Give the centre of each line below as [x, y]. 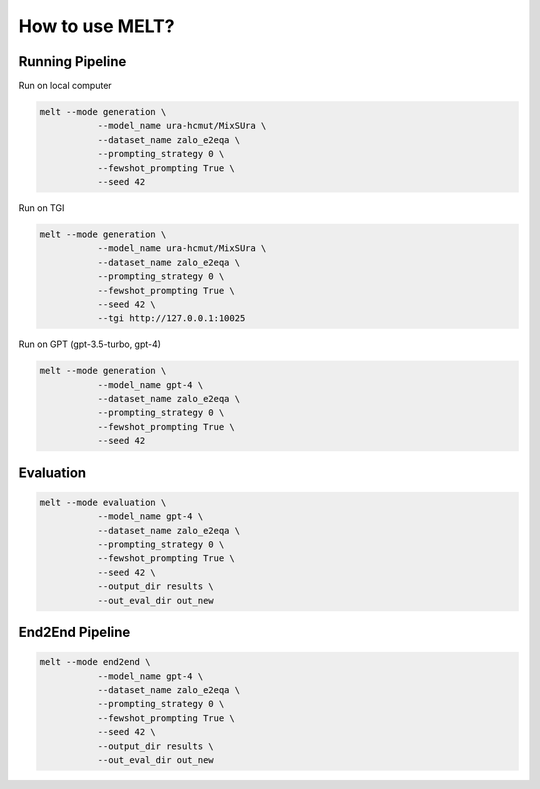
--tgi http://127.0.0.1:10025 [171, 318]
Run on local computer [65, 86]
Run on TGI [41, 207]
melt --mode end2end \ [95, 662]
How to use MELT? [96, 26]
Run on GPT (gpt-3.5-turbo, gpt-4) [90, 344]
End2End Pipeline [74, 631]
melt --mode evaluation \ [103, 502]
